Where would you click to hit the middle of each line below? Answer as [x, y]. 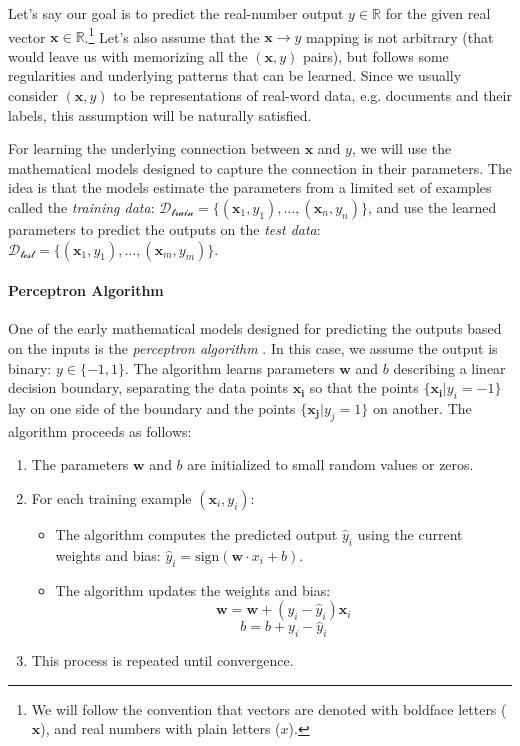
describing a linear [449, 367]
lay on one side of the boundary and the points [152, 407]
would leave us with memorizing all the [128, 55]
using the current [410, 533]
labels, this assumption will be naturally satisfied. [160, 114]
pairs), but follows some [376, 55]
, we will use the [401, 148]
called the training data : [81, 207]
